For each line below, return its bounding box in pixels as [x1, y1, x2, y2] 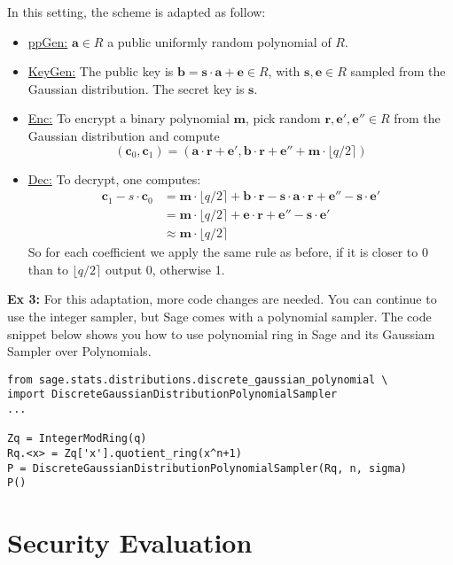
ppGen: [27, 32, 68, 50]
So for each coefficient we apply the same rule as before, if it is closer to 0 [27, 243, 428, 261]
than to [27, 259, 68, 278]
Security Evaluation [7, 524, 253, 561]
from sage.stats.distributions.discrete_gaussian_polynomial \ [7, 373, 388, 386]
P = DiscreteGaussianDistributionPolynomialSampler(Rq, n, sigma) [7, 461, 408, 475]
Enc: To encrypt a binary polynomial [27, 109, 230, 128]
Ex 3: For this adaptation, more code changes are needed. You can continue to [7, 290, 437, 308]
